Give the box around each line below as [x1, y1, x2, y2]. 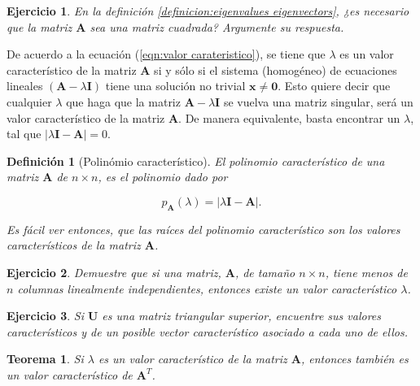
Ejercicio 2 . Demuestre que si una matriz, [7, 263, 221, 280]
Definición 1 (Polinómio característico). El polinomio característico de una [7, 152, 385, 169]
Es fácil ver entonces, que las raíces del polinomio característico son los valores [7, 220, 400, 237]
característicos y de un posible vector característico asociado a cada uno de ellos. [7, 323, 408, 340]
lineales [7, 77, 43, 94]
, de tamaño [234, 263, 295, 280]
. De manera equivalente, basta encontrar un [178, 109, 400, 126]
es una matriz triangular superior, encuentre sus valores [102, 307, 382, 324]
